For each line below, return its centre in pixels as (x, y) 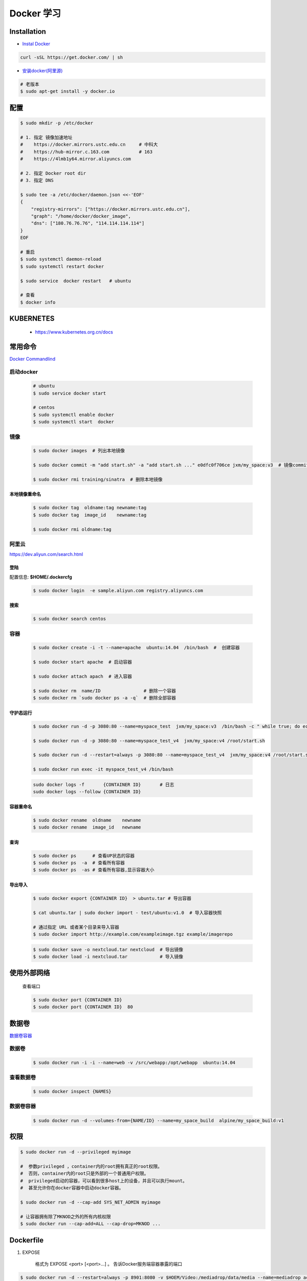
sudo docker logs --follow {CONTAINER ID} (87, 792)
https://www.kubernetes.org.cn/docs (74, 332)
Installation (28, 32)
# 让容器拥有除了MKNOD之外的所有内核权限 (65, 1216)
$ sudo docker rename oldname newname (87, 820)
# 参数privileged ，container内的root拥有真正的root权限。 (91, 1166)
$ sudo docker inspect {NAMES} (72, 1092)
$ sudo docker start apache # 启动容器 (83, 662)
